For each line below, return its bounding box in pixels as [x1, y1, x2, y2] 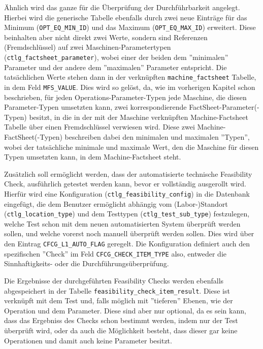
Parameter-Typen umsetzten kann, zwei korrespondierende [4, 102, 187, 112]
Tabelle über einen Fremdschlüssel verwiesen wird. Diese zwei [4, 121, 195, 132]
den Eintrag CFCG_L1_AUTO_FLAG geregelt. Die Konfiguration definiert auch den [4, 238, 250, 249]
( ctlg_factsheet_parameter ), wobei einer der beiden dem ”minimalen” [4, 52, 228, 62]
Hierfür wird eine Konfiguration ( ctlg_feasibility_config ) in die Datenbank [4, 188, 250, 199]
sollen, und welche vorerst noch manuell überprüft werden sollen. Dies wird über [4, 228, 254, 239]
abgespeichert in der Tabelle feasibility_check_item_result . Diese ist [4, 285, 230, 296]
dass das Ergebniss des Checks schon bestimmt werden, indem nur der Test [4, 315, 238, 326]
